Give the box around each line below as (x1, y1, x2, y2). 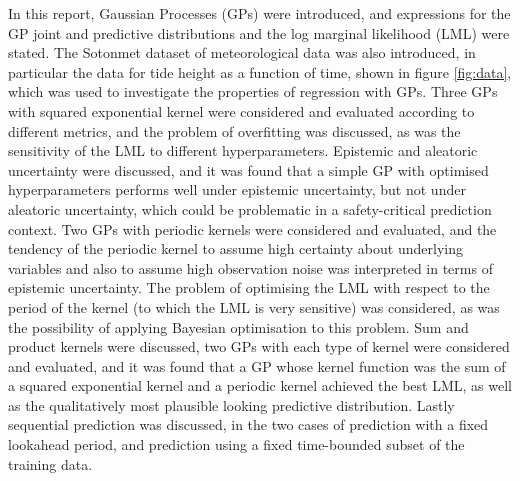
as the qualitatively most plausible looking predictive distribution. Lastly (8, 394, 455, 415)
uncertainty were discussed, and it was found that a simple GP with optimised (8, 159, 489, 180)
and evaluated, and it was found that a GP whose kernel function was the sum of (8, 355, 506, 376)
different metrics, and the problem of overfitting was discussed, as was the (8, 120, 461, 141)
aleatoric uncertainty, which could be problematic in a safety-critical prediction (8, 198, 492, 219)
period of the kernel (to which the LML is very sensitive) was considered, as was (8, 296, 500, 317)
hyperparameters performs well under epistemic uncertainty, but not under (8, 179, 466, 200)
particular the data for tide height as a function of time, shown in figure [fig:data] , (8, 61, 512, 82)
